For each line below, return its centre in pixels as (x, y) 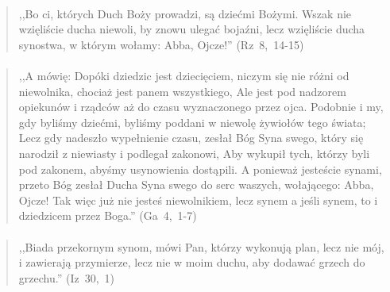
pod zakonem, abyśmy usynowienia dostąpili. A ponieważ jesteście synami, (200, 169)
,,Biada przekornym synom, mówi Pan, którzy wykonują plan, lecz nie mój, (201, 246)
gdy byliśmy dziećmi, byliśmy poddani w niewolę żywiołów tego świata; (192, 122)
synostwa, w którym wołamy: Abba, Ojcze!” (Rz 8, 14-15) (161, 44)
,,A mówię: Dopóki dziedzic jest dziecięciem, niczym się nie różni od (184, 75)
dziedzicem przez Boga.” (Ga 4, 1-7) (108, 215)
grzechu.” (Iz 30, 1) (66, 277)
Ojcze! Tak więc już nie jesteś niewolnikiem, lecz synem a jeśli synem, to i (198, 200)
